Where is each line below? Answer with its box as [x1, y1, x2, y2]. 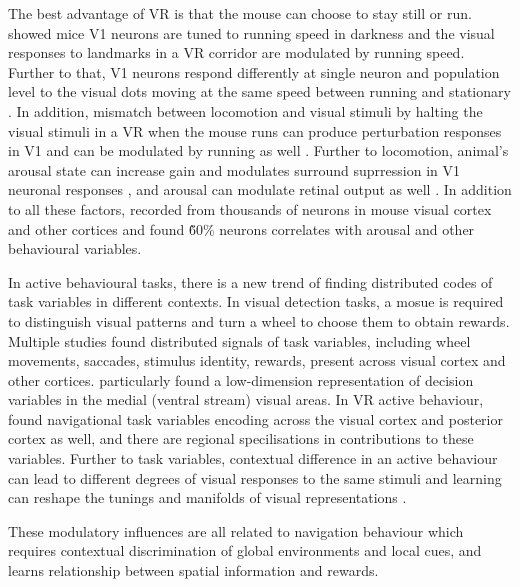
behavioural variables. [8, 238, 142, 259]
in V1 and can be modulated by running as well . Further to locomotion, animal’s [8, 140, 509, 161]
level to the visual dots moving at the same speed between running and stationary [8, 81, 511, 102]
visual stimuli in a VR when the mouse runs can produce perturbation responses [8, 120, 502, 141]
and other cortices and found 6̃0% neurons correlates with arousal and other [8, 218, 475, 239]
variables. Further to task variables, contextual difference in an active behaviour [8, 448, 498, 469]
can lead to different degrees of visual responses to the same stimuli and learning [8, 467, 502, 488]
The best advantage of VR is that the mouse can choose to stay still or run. [8, 3, 472, 23]
